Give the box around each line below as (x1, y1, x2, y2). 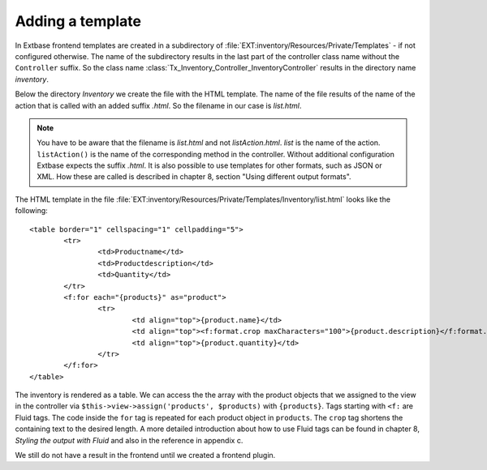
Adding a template (15, 12, 142, 30)
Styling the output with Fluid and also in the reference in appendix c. (15, 435, 243, 445)
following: (15, 206, 48, 216)
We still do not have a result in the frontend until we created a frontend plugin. (15, 451, 276, 460)
